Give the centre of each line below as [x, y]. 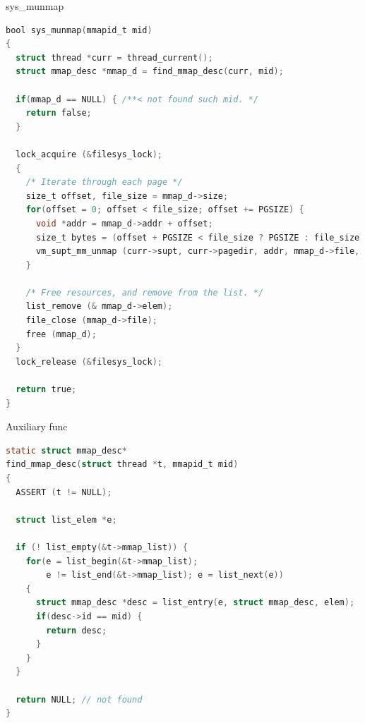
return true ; [46, 390]
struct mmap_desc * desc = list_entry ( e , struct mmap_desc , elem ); [195, 603]
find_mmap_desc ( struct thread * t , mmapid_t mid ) [122, 464]
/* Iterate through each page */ [104, 182]
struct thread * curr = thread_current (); [114, 57]
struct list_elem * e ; [66, 520]
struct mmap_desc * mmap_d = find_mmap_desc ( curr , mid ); [150, 72]
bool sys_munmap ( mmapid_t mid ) [79, 30]
